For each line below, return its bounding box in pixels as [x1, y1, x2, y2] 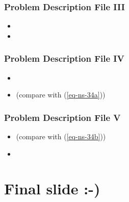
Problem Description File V [4, 111, 121, 123]
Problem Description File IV [4, 52, 124, 65]
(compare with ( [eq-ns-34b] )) [16, 131, 106, 142]
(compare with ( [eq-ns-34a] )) [16, 89, 106, 100]
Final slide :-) [4, 178, 100, 199]
